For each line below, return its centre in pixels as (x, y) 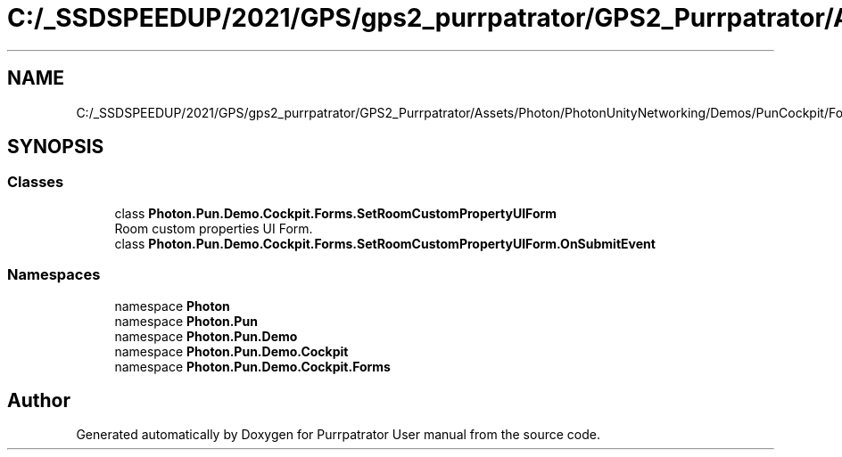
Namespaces (54, 275)
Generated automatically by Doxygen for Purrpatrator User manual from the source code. (338, 435)
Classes (36, 182)
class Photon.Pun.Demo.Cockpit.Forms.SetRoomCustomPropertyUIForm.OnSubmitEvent (385, 243)
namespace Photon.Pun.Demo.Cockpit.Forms (252, 366)
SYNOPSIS (56, 147)
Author (39, 400)
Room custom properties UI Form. (214, 228)
